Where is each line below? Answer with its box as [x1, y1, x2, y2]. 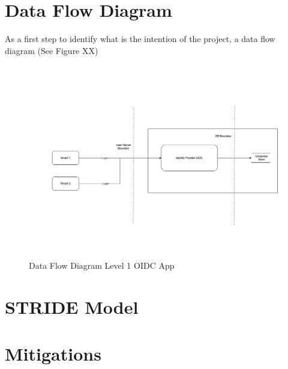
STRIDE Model [5, 294, 139, 319]
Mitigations [5, 341, 101, 366]
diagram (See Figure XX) [5, 44, 98, 56]
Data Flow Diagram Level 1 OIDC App [29, 259, 175, 271]
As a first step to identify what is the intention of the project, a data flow [5, 32, 275, 45]
